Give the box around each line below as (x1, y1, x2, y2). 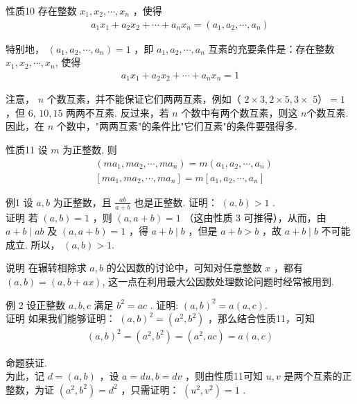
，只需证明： (121, 382, 180, 396)
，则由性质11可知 (185, 369, 263, 383)
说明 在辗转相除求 (6, 260, 87, 275)
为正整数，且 (53, 194, 112, 209)
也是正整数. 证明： (134, 194, 218, 209)
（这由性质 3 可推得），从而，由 (184, 210, 326, 224)
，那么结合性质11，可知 (207, 311, 315, 326)
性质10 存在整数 (6, 3, 77, 17)
